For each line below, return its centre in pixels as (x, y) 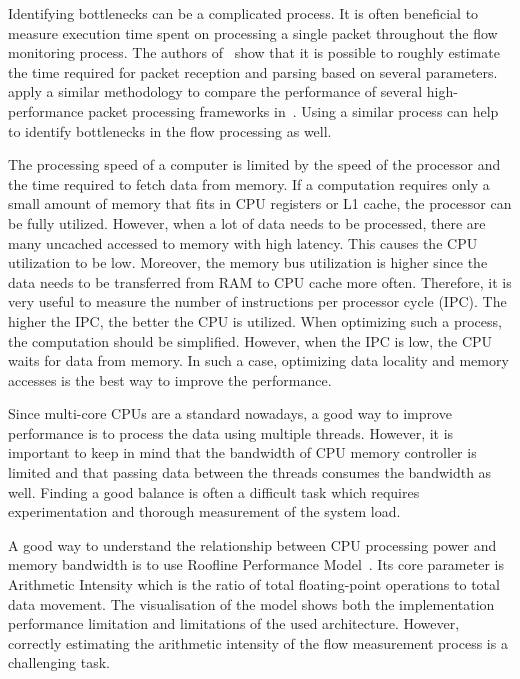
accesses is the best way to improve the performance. (170, 379)
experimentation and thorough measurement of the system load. (204, 511)
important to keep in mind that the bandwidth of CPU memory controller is (242, 452)
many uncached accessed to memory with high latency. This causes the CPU (243, 242)
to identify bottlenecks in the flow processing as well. (170, 130)
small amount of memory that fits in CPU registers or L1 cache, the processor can (260, 203)
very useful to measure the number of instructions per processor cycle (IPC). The (257, 301)
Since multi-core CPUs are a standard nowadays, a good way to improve (230, 413)
